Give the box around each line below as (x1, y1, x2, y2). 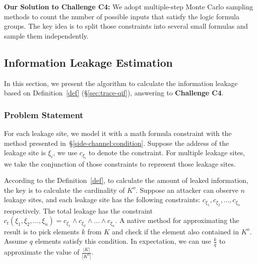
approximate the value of (4, 247, 80, 257)
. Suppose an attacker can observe (135, 184, 239, 195)
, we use (53, 147, 78, 158)
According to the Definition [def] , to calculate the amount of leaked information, (4, 175, 249, 185)
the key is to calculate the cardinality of (4, 184, 125, 195)
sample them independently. (4, 30, 89, 41)
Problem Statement (4, 108, 84, 121)
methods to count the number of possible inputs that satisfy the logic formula (4, 11, 240, 21)
